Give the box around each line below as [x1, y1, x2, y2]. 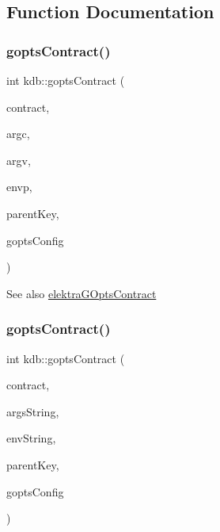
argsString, [6, 403, 59, 419]
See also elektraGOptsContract [6, 285, 157, 301]
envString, [6, 430, 56, 446]
